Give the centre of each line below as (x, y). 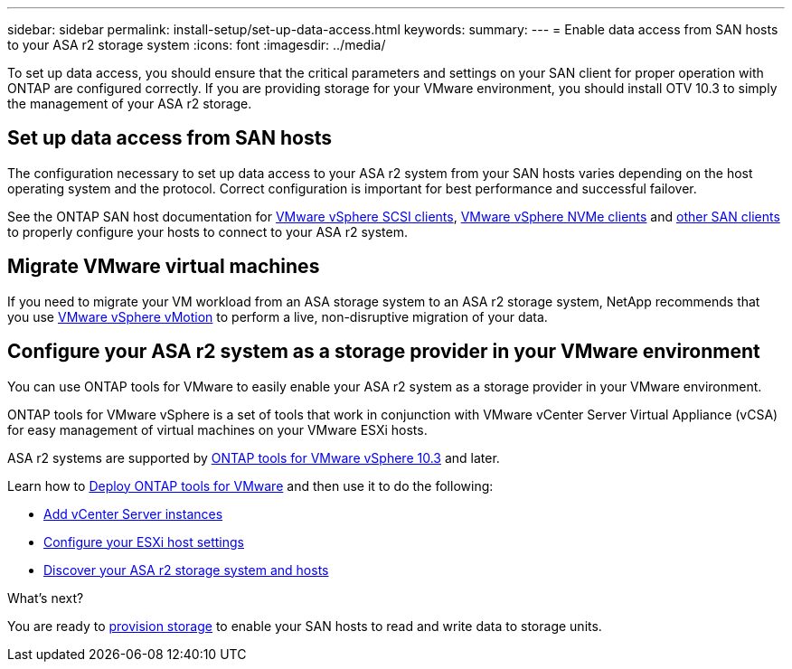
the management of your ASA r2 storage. (130, 104)
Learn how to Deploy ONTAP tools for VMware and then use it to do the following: (250, 485)
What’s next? (46, 598)
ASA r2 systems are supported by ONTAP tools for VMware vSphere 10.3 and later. (254, 457)
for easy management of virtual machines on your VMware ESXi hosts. (217, 429)
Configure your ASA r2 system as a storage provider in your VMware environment (384, 352)
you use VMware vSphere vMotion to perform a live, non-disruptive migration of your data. (278, 316)
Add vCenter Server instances (133, 514)
